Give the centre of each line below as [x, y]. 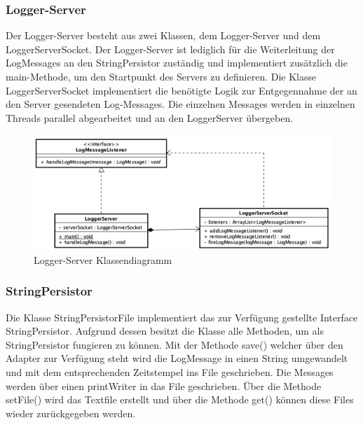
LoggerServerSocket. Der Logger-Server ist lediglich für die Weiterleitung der [170, 49]
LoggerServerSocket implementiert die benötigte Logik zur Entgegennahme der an [181, 90]
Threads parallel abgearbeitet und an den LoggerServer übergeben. [150, 117]
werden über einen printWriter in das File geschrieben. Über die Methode [164, 385]
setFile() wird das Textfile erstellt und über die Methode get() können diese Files [180, 399]
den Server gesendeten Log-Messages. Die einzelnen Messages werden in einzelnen [180, 104]
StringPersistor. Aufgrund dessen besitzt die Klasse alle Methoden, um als [165, 331]
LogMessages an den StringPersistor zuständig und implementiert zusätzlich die [177, 63]
